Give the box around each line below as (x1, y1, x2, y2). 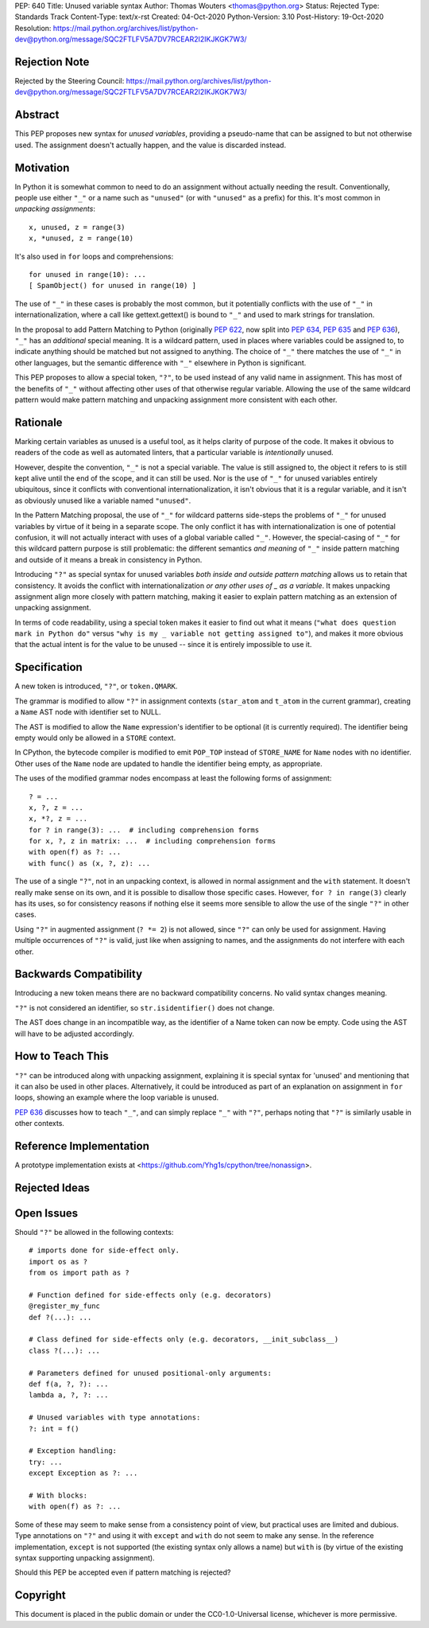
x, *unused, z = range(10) (29, 234, 134, 243)
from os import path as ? (29, 1268, 130, 1277)
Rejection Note (14, 55, 90, 68)
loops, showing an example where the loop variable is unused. (14, 1092, 219, 1102)
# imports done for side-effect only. (29, 1246, 180, 1255)
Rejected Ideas (14, 1181, 91, 1194)
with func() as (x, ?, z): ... (29, 859, 151, 867)
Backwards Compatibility (14, 968, 143, 981)
